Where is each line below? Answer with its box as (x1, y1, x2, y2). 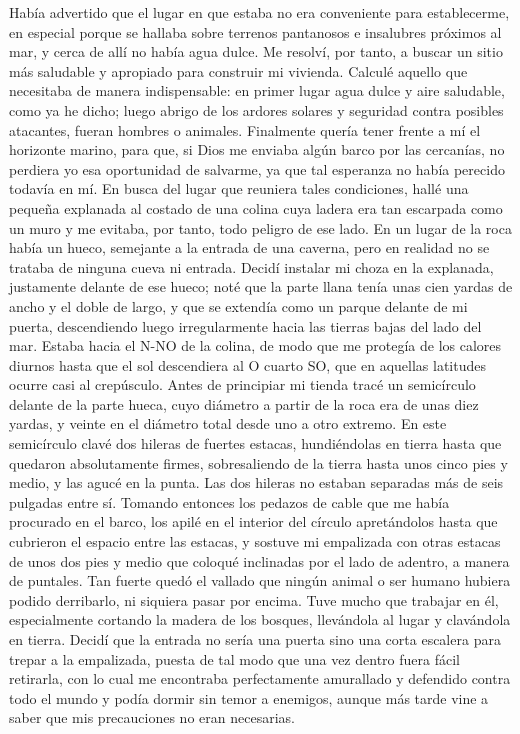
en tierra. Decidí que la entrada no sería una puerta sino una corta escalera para (9, 629, 501, 649)
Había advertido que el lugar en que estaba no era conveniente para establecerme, (9, 2, 510, 22)
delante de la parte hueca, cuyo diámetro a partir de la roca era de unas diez (9, 393, 479, 414)
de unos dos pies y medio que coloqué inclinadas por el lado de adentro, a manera (9, 550, 510, 571)
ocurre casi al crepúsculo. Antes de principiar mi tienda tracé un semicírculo (9, 374, 476, 395)
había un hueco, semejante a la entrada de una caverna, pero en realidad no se (9, 237, 490, 258)
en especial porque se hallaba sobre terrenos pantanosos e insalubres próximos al (9, 21, 502, 42)
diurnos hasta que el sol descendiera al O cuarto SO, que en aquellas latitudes (9, 354, 486, 375)
